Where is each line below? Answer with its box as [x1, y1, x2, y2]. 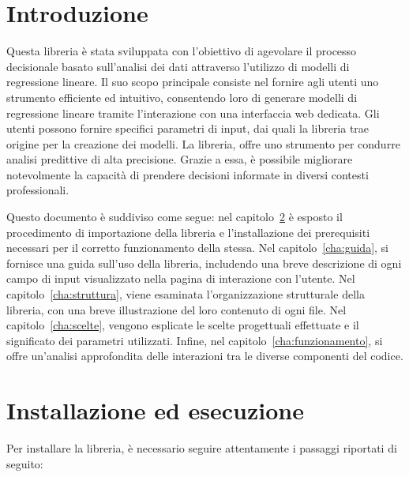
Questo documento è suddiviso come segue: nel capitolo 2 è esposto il [6, 208, 343, 225]
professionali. [6, 182, 69, 198]
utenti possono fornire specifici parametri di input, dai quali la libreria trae [6, 120, 370, 137]
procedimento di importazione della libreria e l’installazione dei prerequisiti [6, 223, 370, 240]
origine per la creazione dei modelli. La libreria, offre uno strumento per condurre [6, 135, 400, 152]
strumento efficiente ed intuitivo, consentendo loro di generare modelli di [6, 88, 358, 105]
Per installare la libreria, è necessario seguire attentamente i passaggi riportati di [6, 440, 397, 456]
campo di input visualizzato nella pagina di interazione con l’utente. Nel [6, 270, 355, 287]
